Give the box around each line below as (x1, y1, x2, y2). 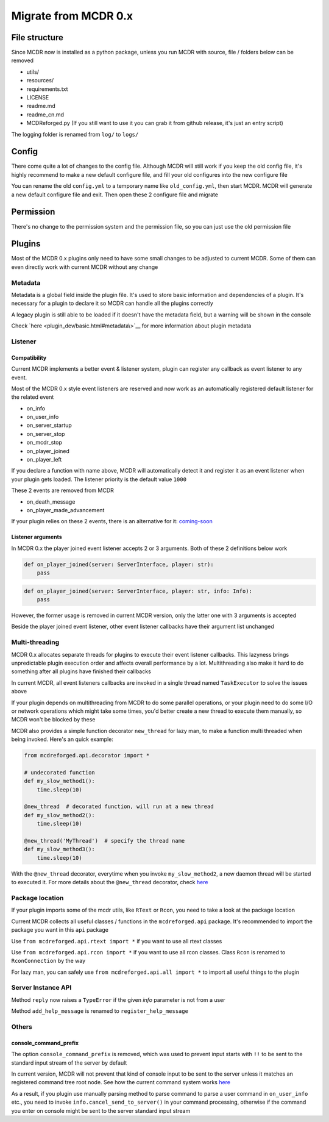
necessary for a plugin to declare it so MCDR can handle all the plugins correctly (11, 299, 213, 307)
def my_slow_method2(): (24, 812, 96, 818)
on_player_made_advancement (26, 506, 105, 513)
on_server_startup (26, 421, 73, 429)
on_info (26, 404, 46, 412)
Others (11, 1022, 33, 1031)
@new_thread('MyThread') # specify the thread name (24, 837, 185, 845)
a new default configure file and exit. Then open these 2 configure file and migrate (11, 191, 219, 198)
